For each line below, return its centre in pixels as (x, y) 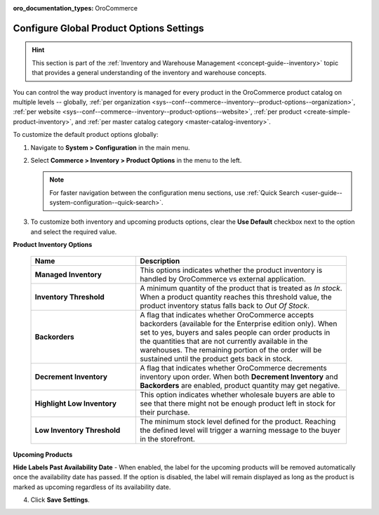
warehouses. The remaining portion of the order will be (231, 349)
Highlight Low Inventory (76, 403)
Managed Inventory (68, 274)
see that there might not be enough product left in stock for (238, 403)
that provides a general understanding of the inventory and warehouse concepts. (149, 73)
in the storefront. (168, 439)
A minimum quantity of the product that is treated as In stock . (241, 288)
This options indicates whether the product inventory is (231, 270)
